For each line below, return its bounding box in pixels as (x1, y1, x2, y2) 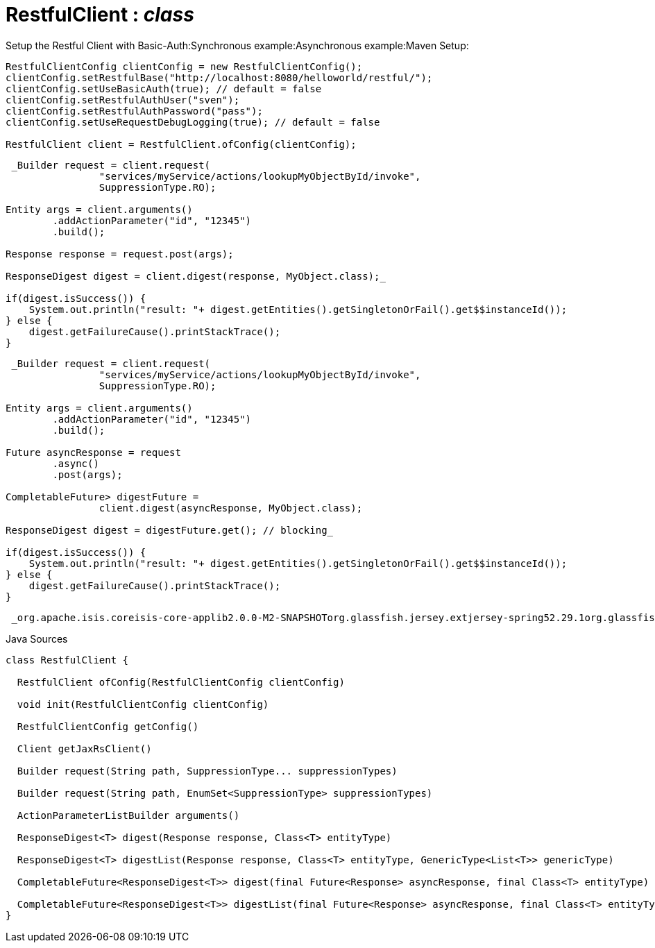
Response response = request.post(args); (6, 248, 234, 260)
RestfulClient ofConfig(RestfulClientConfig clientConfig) (17, 676, 345, 688)
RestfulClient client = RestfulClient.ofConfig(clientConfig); (6, 138, 357, 150)
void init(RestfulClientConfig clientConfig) (17, 698, 269, 710)
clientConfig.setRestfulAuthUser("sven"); (6, 94, 240, 105)
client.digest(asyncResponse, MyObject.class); (99, 502, 363, 514)
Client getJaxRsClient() (17, 743, 152, 754)
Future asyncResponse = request (6, 446, 181, 458)
